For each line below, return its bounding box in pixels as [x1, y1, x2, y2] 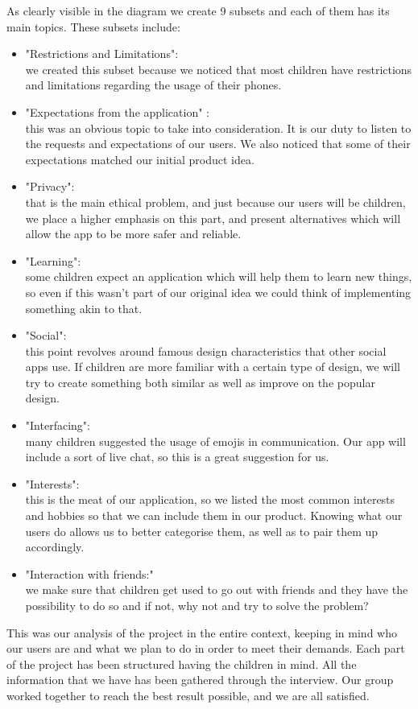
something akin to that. [25, 299, 143, 316]
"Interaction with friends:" [25, 565, 154, 582]
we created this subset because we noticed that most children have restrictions [25, 60, 412, 77]
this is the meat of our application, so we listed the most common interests [25, 491, 395, 508]
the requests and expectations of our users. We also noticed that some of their [25, 135, 411, 152]
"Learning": [25, 252, 81, 269]
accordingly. [25, 538, 85, 555]
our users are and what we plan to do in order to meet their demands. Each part [6, 640, 405, 657]
